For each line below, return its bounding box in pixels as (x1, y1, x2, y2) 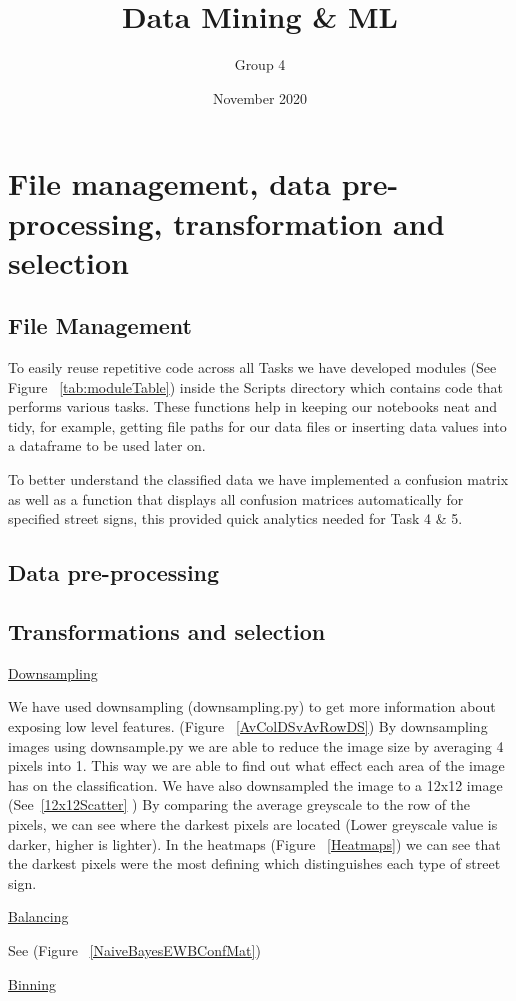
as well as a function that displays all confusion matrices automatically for (8, 488, 464, 509)
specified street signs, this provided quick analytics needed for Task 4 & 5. (8, 508, 463, 529)
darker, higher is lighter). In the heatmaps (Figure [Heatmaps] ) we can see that (8, 833, 501, 854)
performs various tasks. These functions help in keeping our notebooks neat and (8, 396, 498, 417)
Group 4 (234, 54, 286, 75)
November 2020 (212, 87, 308, 108)
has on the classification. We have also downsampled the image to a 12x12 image (8, 774, 503, 795)
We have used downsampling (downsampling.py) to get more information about (8, 696, 496, 717)
